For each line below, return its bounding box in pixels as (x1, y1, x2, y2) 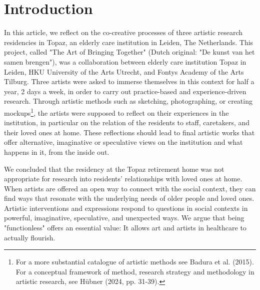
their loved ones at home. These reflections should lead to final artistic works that (4, 127, 255, 137)
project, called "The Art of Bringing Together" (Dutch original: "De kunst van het (4, 47, 255, 57)
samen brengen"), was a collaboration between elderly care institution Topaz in (4, 56, 246, 67)
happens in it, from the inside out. (4, 146, 109, 157)
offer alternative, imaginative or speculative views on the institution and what (4, 137, 243, 147)
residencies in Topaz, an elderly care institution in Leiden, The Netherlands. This (4, 37, 253, 47)
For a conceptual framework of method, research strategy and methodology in (15, 266, 254, 276)
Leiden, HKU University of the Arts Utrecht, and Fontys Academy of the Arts (4, 66, 244, 77)
